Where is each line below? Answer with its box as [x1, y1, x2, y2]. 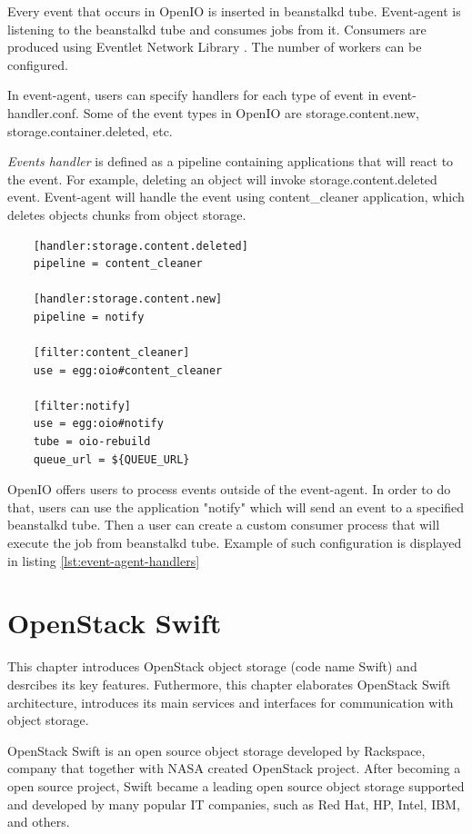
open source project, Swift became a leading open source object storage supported [7, 776, 465, 795]
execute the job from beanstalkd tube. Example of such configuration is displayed [7, 533, 462, 552]
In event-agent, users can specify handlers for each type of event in [7, 85, 379, 104]
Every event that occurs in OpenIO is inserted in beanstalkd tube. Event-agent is [7, 2, 461, 20]
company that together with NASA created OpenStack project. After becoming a [7, 759, 461, 778]
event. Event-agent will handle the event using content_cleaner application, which [7, 187, 465, 206]
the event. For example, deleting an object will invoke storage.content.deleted [7, 169, 437, 188]
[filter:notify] [33, 399, 132, 412]
